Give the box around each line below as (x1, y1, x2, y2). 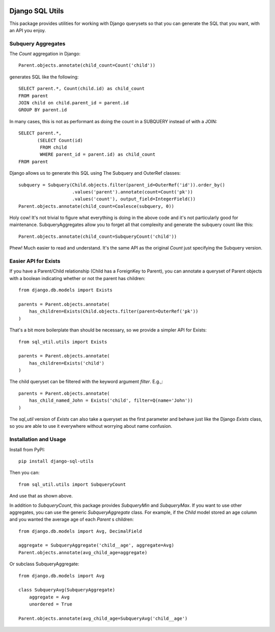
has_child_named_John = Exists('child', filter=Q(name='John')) (29, 398, 193, 403)
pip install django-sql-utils (18, 458, 94, 464)
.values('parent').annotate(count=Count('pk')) (72, 189, 193, 195)
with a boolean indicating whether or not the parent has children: (9, 275, 145, 281)
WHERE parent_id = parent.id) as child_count (40, 152, 155, 157)
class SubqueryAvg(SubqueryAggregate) (18, 587, 116, 593)
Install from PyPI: (9, 446, 45, 453)
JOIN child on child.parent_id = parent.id (18, 100, 129, 105)
